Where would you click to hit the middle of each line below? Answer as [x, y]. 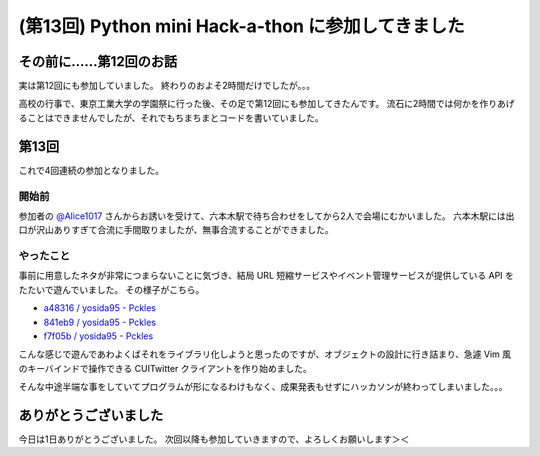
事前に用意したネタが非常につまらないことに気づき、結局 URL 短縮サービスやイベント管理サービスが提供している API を [266, 276]
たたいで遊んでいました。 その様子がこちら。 [111, 289]
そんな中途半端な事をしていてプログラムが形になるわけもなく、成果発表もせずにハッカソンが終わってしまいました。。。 [263, 387]
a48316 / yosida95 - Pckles [100, 308]
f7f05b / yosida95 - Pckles [98, 336]
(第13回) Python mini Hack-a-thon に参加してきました [241, 26]
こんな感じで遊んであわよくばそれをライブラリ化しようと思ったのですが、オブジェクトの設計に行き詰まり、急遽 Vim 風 [265, 354]
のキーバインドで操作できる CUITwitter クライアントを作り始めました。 [165, 368]
